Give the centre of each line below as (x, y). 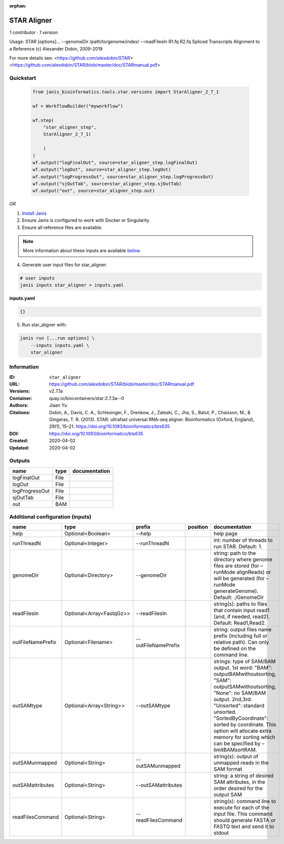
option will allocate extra (243, 731)
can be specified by (237, 743)
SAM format (228, 769)
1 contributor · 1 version (34, 32)
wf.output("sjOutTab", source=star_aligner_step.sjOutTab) (107, 184)
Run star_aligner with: (44, 325)
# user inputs (37, 278)
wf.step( (43, 120)
